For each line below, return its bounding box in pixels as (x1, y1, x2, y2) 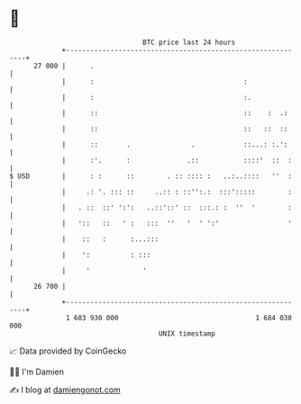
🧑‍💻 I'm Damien (9, 366, 65, 377)
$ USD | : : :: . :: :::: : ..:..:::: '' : (9, 171, 293, 181)
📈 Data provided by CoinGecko (9, 346, 127, 356)
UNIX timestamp (158, 328, 216, 338)
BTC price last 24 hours (142, 38, 236, 47)
